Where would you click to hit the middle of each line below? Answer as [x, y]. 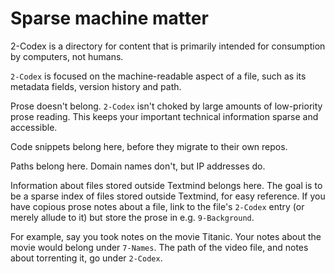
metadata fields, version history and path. [96, 86]
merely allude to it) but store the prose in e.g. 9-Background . [132, 217]
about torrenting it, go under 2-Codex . [86, 258]
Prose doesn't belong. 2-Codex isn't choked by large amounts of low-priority [166, 106]
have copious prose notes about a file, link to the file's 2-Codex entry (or [157, 206]
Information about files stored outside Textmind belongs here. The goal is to [166, 185]
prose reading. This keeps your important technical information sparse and [164, 116]
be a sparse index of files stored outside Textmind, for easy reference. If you [168, 196]
